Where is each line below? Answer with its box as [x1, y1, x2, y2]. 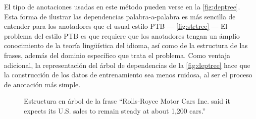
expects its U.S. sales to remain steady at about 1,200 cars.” [24, 105, 206, 116]
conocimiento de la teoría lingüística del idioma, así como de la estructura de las [4, 40, 248, 51]
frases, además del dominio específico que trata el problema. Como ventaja [4, 50, 230, 60]
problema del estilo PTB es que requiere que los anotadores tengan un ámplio [4, 30, 240, 41]
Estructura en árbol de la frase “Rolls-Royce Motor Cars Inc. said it [24, 96, 230, 106]
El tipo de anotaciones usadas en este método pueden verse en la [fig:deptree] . [4, 1, 240, 11]
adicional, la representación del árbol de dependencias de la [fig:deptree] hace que [4, 59, 251, 70]
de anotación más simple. [4, 79, 81, 89]
